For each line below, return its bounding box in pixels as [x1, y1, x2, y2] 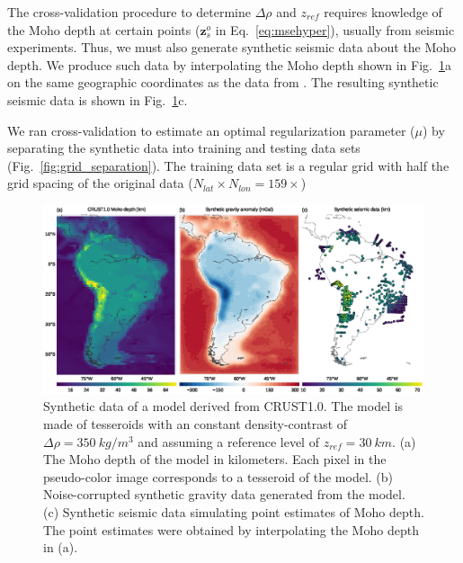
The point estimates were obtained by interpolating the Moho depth [43, 520, 419, 539]
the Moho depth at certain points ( [7, 20, 200, 39]
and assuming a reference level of [138, 432, 319, 451]
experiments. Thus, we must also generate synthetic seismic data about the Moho [7, 38, 457, 57]
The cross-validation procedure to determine [7, 3, 251, 21]
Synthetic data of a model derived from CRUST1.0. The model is [43, 397, 404, 416]
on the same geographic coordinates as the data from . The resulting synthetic [7, 73, 439, 92]
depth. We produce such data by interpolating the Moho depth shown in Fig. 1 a [7, 55, 451, 74]
